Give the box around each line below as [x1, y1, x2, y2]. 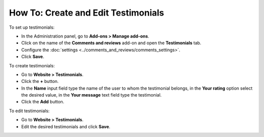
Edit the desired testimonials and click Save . [21, 123, 110, 129]
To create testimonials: [9, 62, 55, 68]
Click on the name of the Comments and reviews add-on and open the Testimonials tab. [21, 40, 201, 46]
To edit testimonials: [9, 108, 50, 114]
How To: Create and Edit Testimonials [9, 7, 164, 18]
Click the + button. [21, 78, 59, 84]
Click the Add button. [21, 99, 65, 105]
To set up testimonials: [9, 24, 55, 30]
